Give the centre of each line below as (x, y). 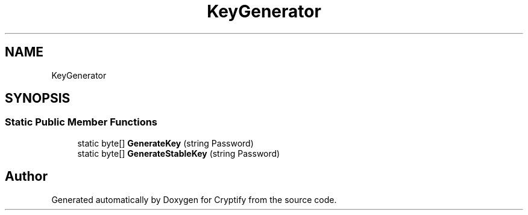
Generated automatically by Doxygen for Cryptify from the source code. (194, 199)
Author (26, 177)
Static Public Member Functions (81, 122)
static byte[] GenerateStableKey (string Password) (179, 153)
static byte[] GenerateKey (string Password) (165, 143)
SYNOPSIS (38, 98)
